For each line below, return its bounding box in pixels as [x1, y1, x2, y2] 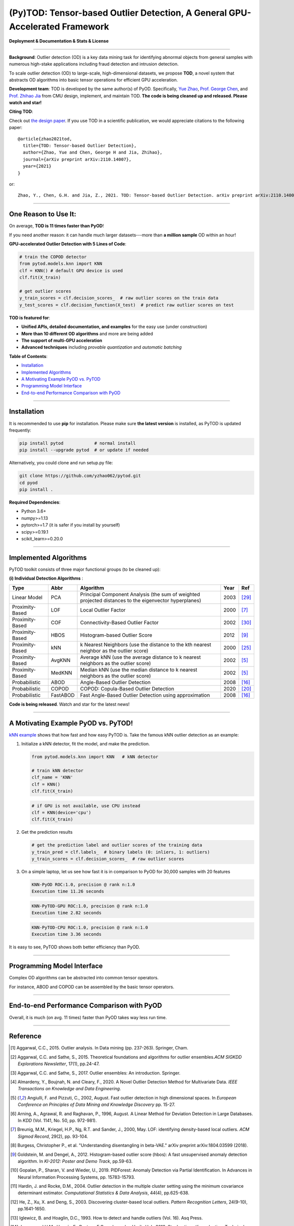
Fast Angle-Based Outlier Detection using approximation [80, 691, 210, 698]
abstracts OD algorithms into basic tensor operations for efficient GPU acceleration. [9, 77, 178, 83]
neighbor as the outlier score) [80, 647, 149, 654]
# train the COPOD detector [19, 254, 87, 260]
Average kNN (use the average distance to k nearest [80, 654, 201, 661]
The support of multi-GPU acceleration [21, 337, 102, 343]
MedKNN [50, 669, 72, 676]
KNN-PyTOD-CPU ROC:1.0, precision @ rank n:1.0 [31, 924, 148, 930]
